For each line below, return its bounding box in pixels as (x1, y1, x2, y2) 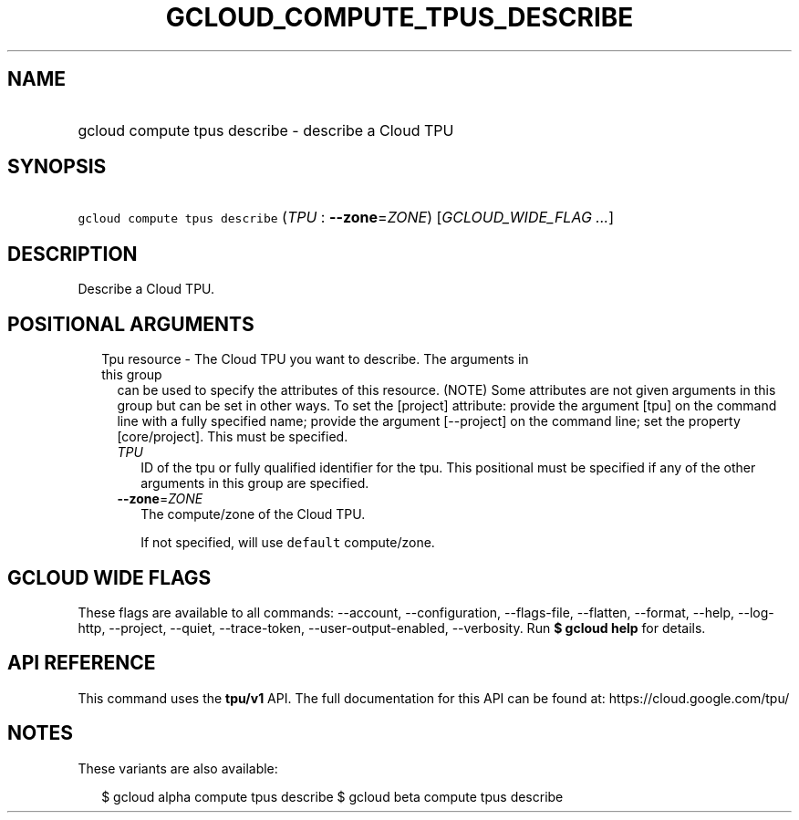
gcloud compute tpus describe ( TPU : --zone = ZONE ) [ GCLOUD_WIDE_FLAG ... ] (78, 208, 614, 227)
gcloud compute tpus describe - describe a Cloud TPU (78, 120, 454, 140)
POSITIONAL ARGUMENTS (7, 312, 254, 336)
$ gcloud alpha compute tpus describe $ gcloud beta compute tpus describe (101, 788, 564, 804)
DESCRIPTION (7, 242, 138, 265)
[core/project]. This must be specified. (117, 429, 348, 445)
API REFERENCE (7, 651, 156, 675)
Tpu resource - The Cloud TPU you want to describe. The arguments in (101, 351, 529, 368)
